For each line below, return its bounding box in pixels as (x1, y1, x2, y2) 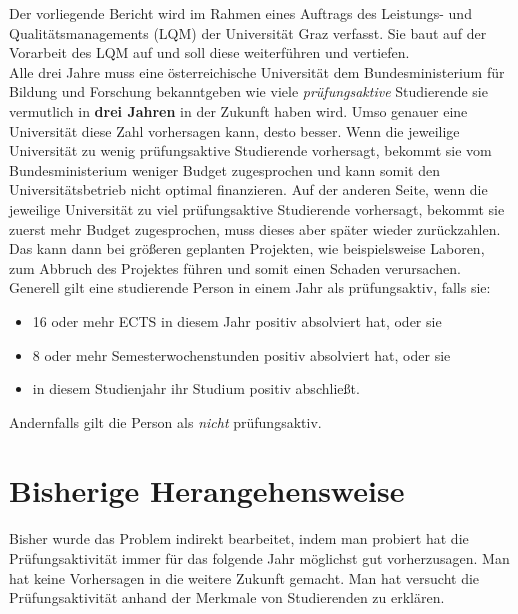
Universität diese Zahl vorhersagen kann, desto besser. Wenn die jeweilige (9, 120, 460, 141)
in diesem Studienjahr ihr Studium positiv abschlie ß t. (32, 378, 360, 399)
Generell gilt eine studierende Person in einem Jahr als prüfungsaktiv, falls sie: (9, 277, 491, 298)
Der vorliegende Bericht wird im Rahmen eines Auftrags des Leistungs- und (9, 3, 472, 23)
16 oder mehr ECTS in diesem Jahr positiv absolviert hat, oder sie (32, 310, 442, 331)
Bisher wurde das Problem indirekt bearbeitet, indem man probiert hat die (9, 528, 469, 549)
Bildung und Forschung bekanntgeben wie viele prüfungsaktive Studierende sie (9, 81, 488, 102)
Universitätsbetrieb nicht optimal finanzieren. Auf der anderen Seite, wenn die (9, 179, 488, 200)
